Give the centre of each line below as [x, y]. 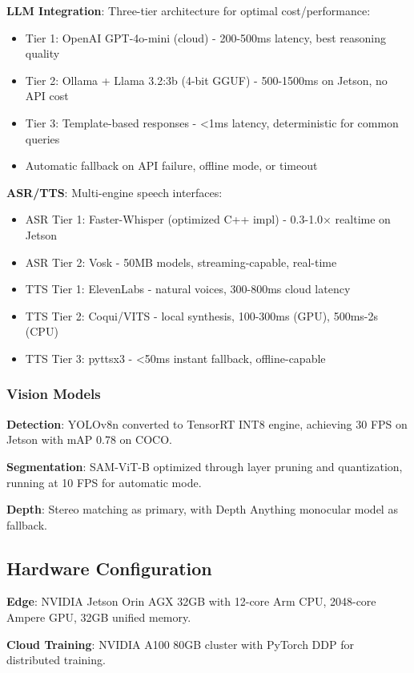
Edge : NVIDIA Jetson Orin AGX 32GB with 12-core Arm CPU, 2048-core [191, 601]
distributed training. [56, 660]
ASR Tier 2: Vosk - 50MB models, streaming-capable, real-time [181, 262]
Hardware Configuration [109, 568]
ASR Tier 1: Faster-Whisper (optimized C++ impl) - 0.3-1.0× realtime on [208, 219]
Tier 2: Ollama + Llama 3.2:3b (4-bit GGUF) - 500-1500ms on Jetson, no [206, 80]
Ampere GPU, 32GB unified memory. [99, 617]
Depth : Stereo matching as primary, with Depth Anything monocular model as [202, 509]
